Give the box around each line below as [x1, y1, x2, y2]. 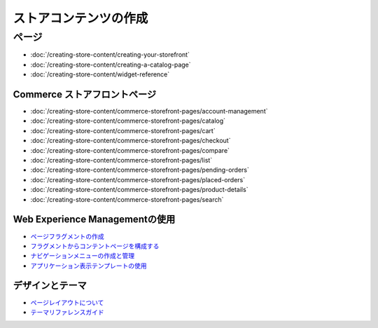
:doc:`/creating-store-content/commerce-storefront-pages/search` [30, 195, 224, 203]
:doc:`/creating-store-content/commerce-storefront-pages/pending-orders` [30, 165, 250, 175]
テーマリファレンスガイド [30, 308, 104, 316]
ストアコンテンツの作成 [13, 11, 148, 26]
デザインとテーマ [13, 280, 87, 292]
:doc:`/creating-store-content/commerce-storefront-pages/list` [30, 156, 213, 165]
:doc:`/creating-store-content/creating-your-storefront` [30, 50, 190, 59]
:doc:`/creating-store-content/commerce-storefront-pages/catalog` [30, 116, 226, 125]
